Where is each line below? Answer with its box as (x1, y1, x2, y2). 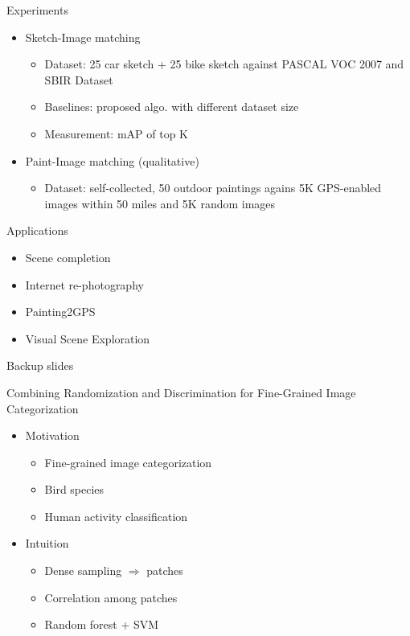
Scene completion (25, 248, 111, 265)
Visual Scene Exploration (25, 330, 150, 347)
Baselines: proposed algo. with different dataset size (44, 98, 299, 115)
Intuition (25, 535, 69, 552)
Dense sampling (44, 562, 122, 579)
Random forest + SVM (44, 616, 159, 633)
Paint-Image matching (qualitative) (25, 152, 199, 169)
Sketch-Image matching (25, 28, 141, 45)
